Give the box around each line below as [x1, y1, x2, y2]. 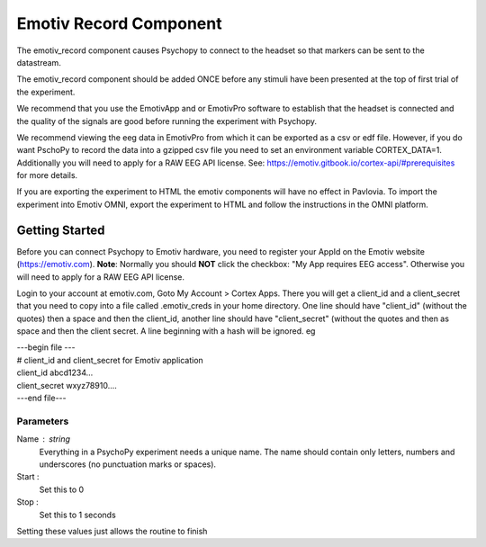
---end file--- [16, 392, 67, 404]
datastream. [16, 57, 62, 67]
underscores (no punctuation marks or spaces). [39, 459, 216, 470]
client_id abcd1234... [16, 367, 94, 378]
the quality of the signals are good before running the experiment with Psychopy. [16, 115, 318, 126]
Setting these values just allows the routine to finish [16, 525, 208, 536]
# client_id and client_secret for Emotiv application [16, 354, 204, 365]
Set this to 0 [39, 484, 85, 495]
